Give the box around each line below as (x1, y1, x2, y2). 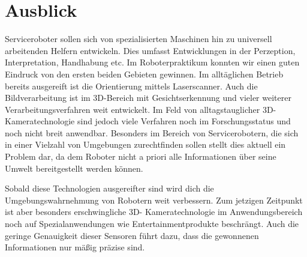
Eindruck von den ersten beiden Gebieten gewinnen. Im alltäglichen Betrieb (5, 67, 284, 80)
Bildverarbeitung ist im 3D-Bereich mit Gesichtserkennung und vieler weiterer (5, 91, 291, 104)
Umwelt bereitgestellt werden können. (5, 162, 143, 174)
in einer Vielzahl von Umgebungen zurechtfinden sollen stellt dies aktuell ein (5, 138, 286, 151)
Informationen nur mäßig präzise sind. (5, 241, 145, 253)
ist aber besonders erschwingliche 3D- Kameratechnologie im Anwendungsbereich (5, 205, 303, 218)
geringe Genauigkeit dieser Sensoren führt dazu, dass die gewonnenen (5, 229, 259, 241)
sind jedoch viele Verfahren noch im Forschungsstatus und (77, 115, 291, 127)
